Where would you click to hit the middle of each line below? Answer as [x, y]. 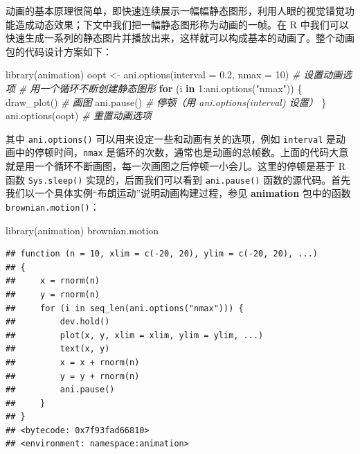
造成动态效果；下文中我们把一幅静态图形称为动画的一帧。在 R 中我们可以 [182, 24]
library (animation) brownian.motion [82, 230]
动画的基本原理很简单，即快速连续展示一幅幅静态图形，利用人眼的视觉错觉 [175, 10]
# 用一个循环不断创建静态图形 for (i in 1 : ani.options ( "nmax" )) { [160, 88]
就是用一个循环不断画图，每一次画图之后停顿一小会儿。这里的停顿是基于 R [175, 166]
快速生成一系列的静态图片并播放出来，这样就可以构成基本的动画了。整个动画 [180, 38]
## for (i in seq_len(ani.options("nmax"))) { [125, 308]
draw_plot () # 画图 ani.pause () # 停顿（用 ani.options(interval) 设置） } [166, 102]
